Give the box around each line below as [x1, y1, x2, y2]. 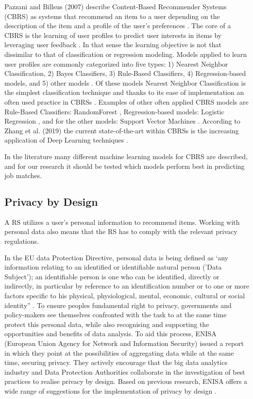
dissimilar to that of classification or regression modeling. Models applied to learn [4, 49, 247, 59]
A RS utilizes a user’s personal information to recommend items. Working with [4, 217, 240, 227]
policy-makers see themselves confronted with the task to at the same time [4, 309, 227, 320]
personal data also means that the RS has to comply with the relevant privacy [4, 226, 237, 236]
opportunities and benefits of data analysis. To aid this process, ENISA [4, 328, 217, 339]
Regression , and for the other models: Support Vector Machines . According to [4, 116, 240, 126]
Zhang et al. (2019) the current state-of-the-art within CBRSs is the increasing [4, 125, 239, 135]
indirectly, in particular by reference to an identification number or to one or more [4, 281, 249, 291]
